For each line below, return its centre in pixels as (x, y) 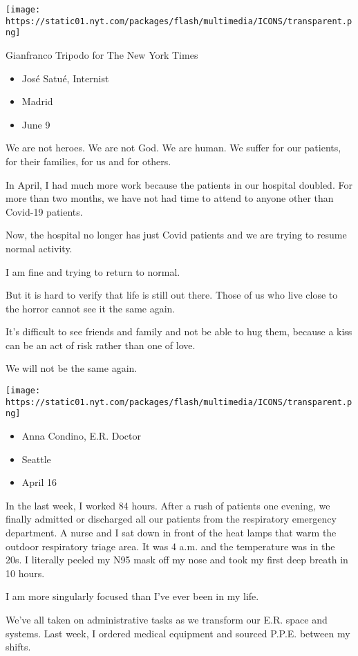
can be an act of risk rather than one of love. (101, 345)
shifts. (18, 647)
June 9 (36, 124)
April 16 (39, 482)
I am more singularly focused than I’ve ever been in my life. (132, 596)
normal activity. (39, 248)
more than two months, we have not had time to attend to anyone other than (170, 198)
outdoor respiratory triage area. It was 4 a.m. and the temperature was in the (170, 546)
